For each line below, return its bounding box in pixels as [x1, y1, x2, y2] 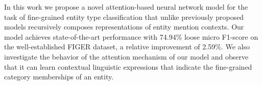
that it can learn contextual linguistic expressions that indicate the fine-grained [4, 61, 252, 72]
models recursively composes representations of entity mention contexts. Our [4, 21, 244, 32]
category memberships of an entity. [4, 71, 114, 82]
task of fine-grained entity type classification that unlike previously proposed [4, 11, 244, 22]
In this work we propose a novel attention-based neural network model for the [4, 2, 248, 12]
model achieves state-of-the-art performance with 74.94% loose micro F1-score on [4, 31, 258, 42]
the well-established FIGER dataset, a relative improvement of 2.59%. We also [4, 41, 250, 52]
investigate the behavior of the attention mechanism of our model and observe [4, 51, 249, 62]
